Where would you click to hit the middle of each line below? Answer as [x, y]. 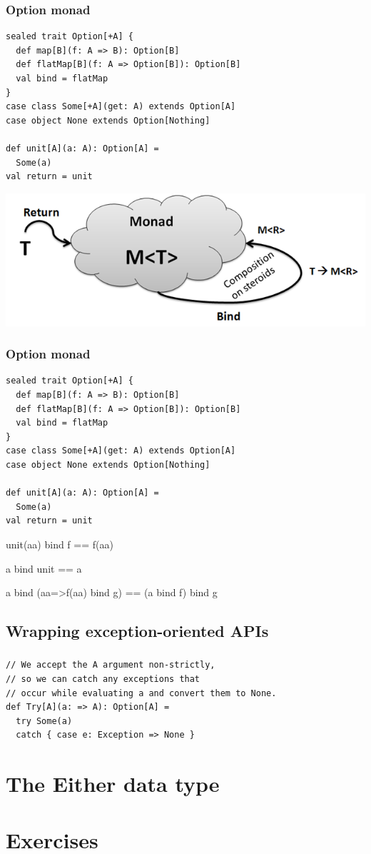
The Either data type [113, 784]
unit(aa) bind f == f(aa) [60, 544]
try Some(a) [44, 721]
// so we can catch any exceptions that [103, 679]
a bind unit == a [44, 568]
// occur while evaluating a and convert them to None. [141, 693]
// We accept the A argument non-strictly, [111, 665]
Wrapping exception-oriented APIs [137, 631]
